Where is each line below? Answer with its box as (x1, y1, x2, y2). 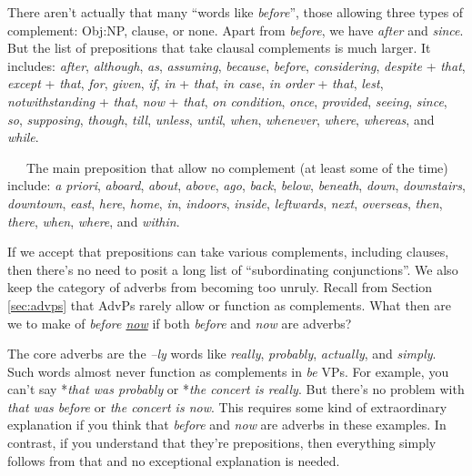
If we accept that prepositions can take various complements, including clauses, (7, 242, 449, 261)
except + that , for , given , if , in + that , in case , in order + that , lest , (7, 74, 384, 93)
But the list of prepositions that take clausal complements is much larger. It (7, 38, 431, 57)
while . (7, 127, 39, 147)
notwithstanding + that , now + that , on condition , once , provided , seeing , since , (7, 91, 447, 110)
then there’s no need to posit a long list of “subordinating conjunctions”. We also (7, 259, 458, 279)
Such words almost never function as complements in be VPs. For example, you (7, 361, 449, 380)
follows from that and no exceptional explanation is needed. (7, 451, 340, 470)
